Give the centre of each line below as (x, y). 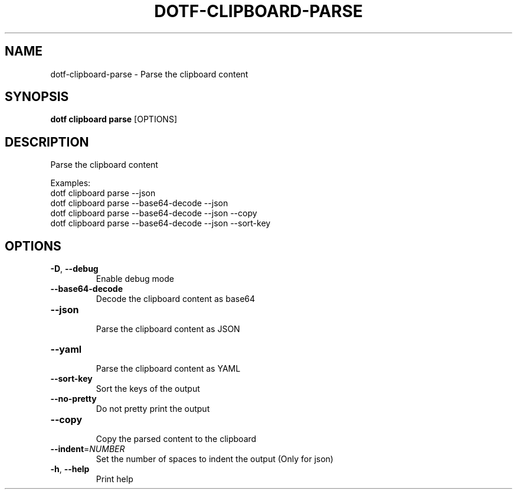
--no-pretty (73, 399)
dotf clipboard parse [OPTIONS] (114, 119)
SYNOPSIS (37, 97)
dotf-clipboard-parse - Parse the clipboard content (149, 74)
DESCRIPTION (47, 142)
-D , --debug (74, 269)
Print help (114, 479)
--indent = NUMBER (88, 449)
